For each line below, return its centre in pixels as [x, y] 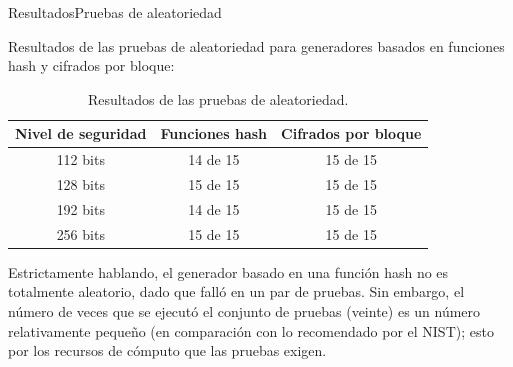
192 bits [80, 208]
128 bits [80, 184]
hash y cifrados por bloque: [91, 65]
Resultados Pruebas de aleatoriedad [115, 12]
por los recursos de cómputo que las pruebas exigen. [167, 350]
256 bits [80, 233]
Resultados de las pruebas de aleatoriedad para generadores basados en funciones [256, 45]
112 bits [80, 159]
